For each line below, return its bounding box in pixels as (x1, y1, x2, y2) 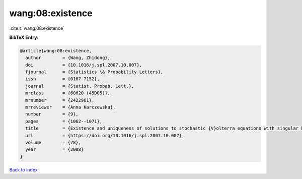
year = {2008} (25, 147, 84, 152)
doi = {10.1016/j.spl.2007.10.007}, (25, 62, 142, 68)
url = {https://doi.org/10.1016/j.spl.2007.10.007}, (25, 133, 185, 138)
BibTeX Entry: (9, 34, 39, 40)
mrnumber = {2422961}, (25, 97, 95, 103)
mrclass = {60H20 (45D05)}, (25, 90, 111, 96)
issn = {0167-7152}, (25, 76, 100, 82)
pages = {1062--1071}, (25, 118, 103, 124)
